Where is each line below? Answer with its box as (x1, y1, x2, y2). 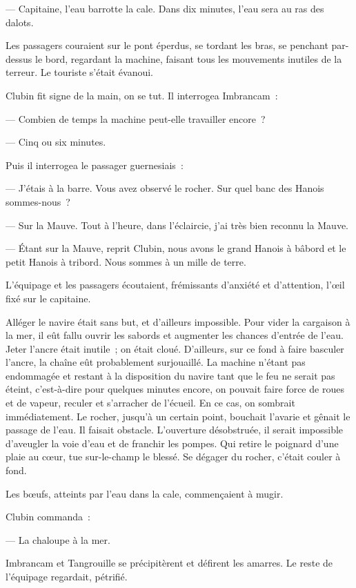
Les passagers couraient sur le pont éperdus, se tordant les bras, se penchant (6, 38, 328, 52)
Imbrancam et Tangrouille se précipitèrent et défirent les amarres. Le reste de (6, 556, 333, 570)
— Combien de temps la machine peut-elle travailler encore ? (6, 111, 266, 126)
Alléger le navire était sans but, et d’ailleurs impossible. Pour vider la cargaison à (6, 314, 350, 329)
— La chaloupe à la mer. (6, 532, 110, 547)
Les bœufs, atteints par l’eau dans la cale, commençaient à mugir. (6, 486, 284, 500)
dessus (6, 51, 32, 66)
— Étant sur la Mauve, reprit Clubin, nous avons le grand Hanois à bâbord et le (6, 241, 346, 255)
